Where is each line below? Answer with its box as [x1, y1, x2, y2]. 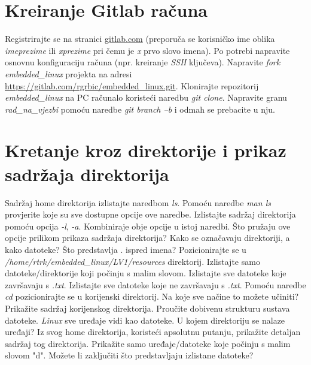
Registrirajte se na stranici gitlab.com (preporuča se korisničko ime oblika [5, 32, 275, 45]
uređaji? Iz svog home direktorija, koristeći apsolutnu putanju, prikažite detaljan [5, 325, 301, 338]
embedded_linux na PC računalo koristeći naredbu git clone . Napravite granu [5, 91, 287, 104]
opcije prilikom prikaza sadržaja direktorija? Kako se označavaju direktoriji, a [5, 231, 290, 244]
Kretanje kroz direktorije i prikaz [5, 138, 286, 162]
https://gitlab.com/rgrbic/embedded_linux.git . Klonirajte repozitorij [5, 79, 259, 92]
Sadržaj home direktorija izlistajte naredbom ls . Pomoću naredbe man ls [5, 196, 271, 209]
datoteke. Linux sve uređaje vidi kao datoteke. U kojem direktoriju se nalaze [5, 313, 285, 326]
